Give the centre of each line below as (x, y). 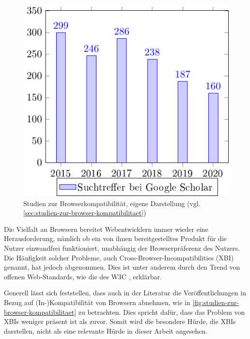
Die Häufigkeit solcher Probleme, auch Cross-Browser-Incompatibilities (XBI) (119, 257)
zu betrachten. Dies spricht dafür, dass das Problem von (162, 312)
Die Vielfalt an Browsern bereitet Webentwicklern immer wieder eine (106, 229)
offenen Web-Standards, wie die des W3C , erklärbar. (83, 276)
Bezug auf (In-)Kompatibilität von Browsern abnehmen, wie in (97, 302)
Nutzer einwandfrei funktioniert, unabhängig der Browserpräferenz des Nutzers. (122, 248)
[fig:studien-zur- (216, 302)
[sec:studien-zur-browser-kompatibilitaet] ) (85, 213)
